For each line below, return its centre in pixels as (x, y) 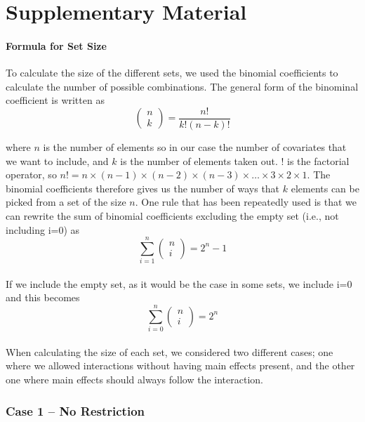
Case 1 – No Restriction (75, 410)
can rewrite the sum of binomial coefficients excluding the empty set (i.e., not (172, 215)
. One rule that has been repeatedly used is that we (246, 202)
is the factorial (318, 160)
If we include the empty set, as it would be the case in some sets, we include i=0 (179, 283)
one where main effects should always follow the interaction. (134, 379)
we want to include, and (57, 160)
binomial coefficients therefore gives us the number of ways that (143, 188)
